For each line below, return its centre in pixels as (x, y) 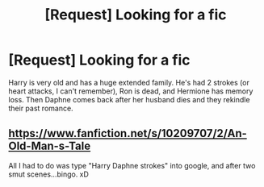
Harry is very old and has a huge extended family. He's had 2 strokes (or (129, 82)
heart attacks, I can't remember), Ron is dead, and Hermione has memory (131, 91)
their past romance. (41, 108)
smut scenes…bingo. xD (48, 174)
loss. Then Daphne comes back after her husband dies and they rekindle (129, 99)
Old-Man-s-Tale (50, 146)
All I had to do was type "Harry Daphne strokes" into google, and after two (132, 165)
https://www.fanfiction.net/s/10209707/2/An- (128, 133)
